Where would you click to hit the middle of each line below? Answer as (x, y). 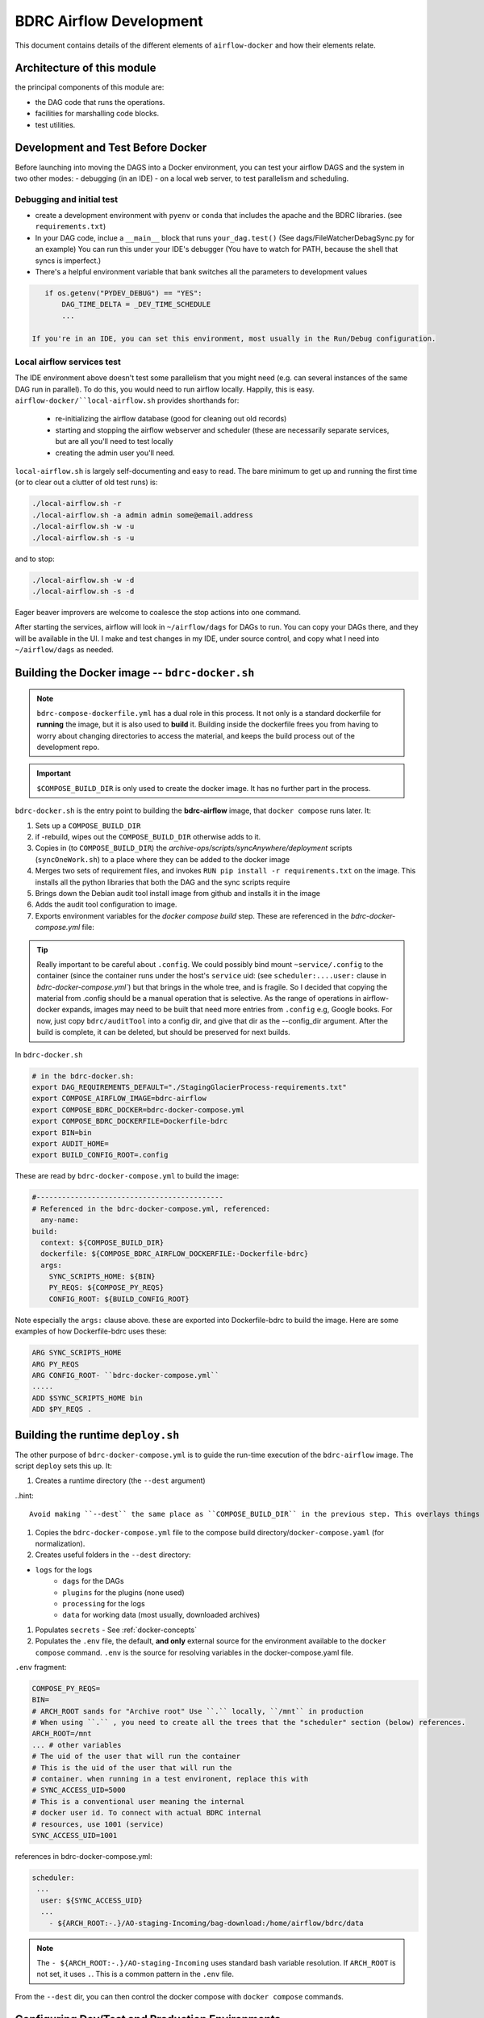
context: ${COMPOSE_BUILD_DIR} (102, 1242)
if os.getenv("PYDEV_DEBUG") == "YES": (123, 293)
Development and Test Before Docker (111, 148)
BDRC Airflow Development (109, 21)
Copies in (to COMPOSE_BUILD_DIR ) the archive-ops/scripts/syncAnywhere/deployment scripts (194, 848)
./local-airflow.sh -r (77, 504)
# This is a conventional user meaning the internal (138, 1801)
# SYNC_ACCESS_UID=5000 (79, 1790)
